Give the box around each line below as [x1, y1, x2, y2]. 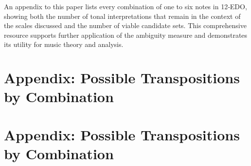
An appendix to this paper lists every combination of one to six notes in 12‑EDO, [4, 1, 247, 11]
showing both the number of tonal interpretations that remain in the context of [4, 11, 241, 21]
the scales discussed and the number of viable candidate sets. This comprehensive [4, 20, 247, 30]
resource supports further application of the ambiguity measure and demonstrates [4, 30, 248, 40]
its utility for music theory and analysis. [4, 39, 124, 49]
